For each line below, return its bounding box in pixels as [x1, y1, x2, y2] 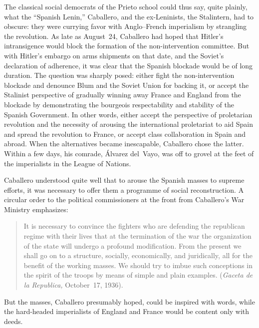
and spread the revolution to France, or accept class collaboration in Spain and [4, 128, 246, 139]
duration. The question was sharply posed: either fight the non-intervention [4, 70, 235, 80]
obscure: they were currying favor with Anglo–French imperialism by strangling [4, 21, 247, 31]
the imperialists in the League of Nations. [4, 158, 131, 168]
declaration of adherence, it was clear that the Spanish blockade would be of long [4, 60, 253, 70]
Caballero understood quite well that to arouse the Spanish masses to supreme [4, 175, 245, 185]
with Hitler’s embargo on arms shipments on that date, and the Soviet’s [4, 50, 224, 60]
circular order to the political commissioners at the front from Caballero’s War [4, 194, 245, 205]
